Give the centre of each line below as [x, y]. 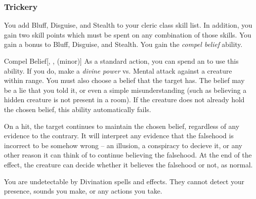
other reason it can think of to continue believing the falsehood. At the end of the [128, 155]
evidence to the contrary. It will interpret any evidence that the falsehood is [119, 136]
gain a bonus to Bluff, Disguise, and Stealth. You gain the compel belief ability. [123, 44]
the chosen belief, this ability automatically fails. [78, 109]
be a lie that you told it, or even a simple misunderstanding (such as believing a [125, 90]
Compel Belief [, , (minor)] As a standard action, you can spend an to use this [121, 61]
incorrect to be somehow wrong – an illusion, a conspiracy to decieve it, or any [123, 145]
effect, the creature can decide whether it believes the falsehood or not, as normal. [128, 164]
